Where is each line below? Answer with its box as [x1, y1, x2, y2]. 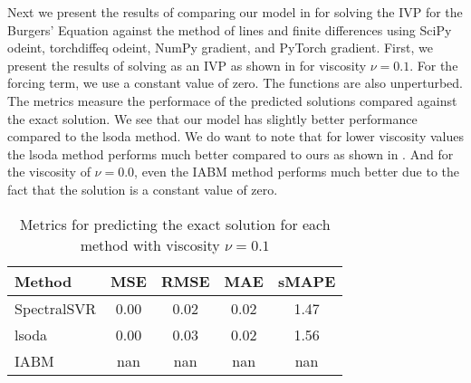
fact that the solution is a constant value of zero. [7, 179, 278, 198]
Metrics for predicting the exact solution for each [19, 213, 331, 235]
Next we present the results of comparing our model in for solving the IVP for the [7, 3, 463, 21]
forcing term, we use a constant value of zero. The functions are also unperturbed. [7, 73, 463, 92]
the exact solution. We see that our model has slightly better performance [7, 109, 418, 128]
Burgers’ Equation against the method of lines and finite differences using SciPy [7, 20, 452, 39]
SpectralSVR [14, 297, 97, 319]
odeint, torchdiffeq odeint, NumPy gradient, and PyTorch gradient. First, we [7, 38, 433, 57]
